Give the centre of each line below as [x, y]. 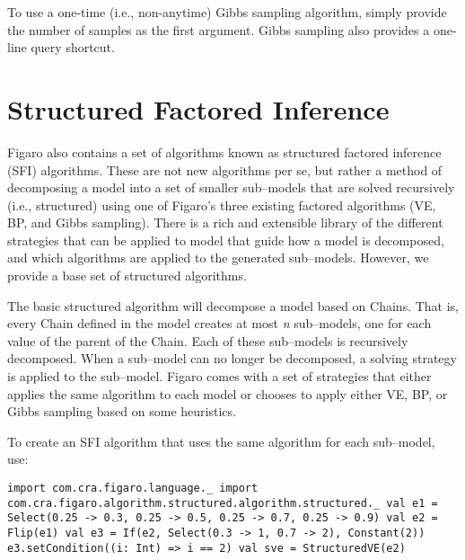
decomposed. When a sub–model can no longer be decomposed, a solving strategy [232, 358]
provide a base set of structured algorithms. [127, 276]
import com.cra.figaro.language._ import [133, 488]
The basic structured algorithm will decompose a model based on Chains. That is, [233, 305]
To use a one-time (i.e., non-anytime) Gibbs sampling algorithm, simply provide [227, 12]
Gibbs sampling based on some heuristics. [122, 411]
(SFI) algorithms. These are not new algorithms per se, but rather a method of [225, 169]
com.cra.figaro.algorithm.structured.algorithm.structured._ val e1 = [223, 503]
